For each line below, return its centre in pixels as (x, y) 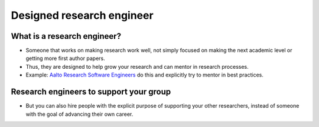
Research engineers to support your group (91, 92)
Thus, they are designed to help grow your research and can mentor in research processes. (137, 66)
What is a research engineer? (66, 36)
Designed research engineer (82, 15)
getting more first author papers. (66, 58)
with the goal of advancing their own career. (79, 114)
